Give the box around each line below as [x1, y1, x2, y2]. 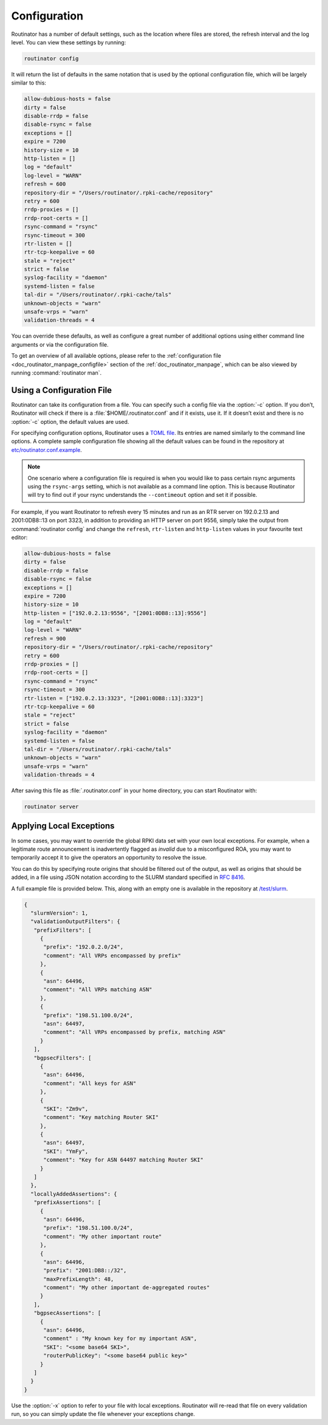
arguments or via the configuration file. [11, 341, 109, 348]
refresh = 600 [24, 181, 66, 188]
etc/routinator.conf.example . [11, 446, 82, 453]
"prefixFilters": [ [33, 926, 92, 934]
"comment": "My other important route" [43, 1233, 162, 1240]
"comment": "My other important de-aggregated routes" [43, 1284, 210, 1291]
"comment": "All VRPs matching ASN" [43, 986, 152, 993]
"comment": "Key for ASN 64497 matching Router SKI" [43, 1156, 203, 1163]
